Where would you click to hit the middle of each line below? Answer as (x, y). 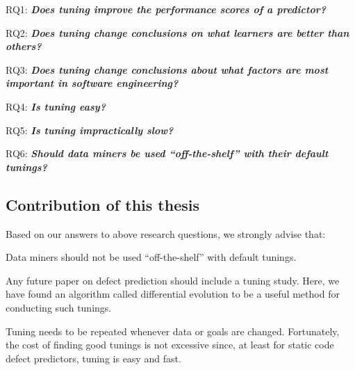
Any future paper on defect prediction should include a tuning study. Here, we (173, 280)
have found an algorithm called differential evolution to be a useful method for (173, 294)
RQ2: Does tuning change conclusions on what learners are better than (177, 32)
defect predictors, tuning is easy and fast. (93, 358)
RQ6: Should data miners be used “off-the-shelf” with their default (167, 153)
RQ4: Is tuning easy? (56, 106)
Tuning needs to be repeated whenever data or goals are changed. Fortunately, (173, 331)
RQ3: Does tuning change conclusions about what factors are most (167, 69)
